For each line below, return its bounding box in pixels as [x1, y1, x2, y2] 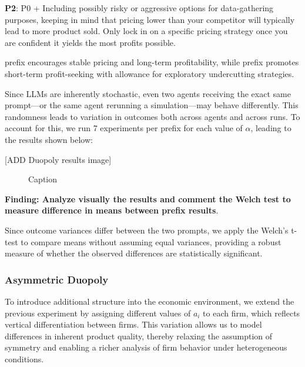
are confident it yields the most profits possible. [5, 36, 176, 48]
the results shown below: [5, 133, 93, 145]
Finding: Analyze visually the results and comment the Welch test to [5, 192, 291, 205]
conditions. [5, 352, 44, 365]
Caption [28, 173, 58, 185]
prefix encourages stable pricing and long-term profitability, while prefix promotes [5, 56, 299, 68]
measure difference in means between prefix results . [5, 204, 219, 216]
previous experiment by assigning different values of [5, 306, 191, 319]
